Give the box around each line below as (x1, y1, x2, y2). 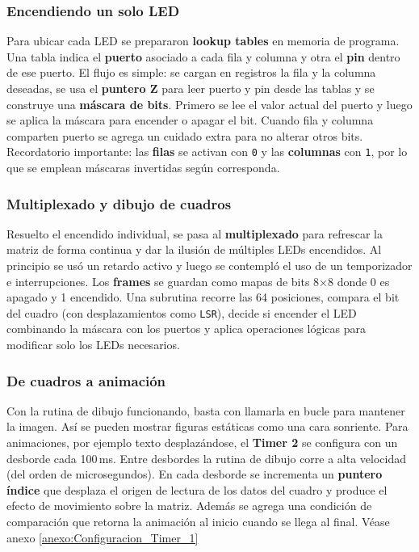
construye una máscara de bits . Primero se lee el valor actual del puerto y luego (6, 95, 413, 112)
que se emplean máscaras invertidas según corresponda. (6, 159, 280, 176)
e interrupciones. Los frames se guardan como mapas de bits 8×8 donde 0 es (6, 272, 390, 289)
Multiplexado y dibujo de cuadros (6, 193, 232, 213)
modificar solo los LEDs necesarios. (6, 336, 180, 353)
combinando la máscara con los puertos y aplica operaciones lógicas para (6, 320, 367, 337)
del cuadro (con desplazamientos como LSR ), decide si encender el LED (6, 304, 357, 321)
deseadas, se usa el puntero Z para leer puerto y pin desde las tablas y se (6, 80, 375, 96)
